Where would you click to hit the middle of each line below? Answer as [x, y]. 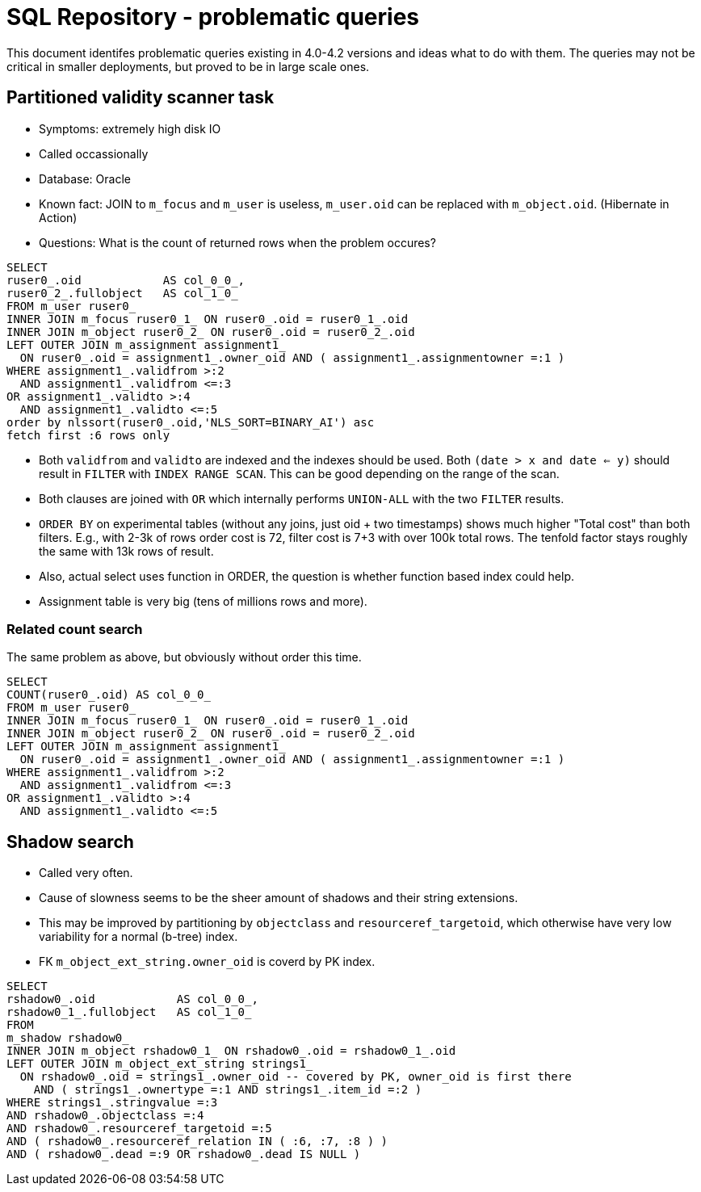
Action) [58, 217]
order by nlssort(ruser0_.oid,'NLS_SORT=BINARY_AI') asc [191, 422]
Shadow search [70, 842]
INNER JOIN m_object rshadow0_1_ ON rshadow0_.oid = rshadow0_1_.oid [231, 1051]
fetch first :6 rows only [88, 435]
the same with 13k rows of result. [126, 551]
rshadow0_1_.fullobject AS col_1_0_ [129, 1012]
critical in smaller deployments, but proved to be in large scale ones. [188, 66]
